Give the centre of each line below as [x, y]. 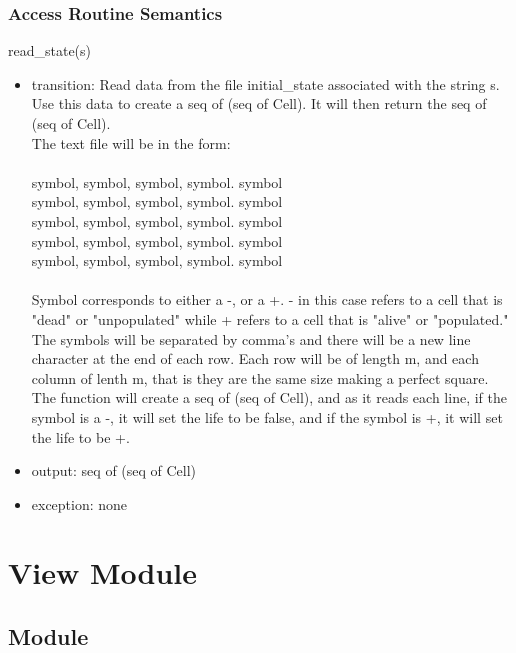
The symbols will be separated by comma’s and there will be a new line [251, 338]
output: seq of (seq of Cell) [114, 470]
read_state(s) [50, 50]
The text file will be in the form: [131, 142]
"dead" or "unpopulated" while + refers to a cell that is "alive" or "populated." [270, 318]
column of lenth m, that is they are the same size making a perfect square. [260, 377]
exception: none [79, 503]
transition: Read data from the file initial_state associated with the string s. [265, 83]
